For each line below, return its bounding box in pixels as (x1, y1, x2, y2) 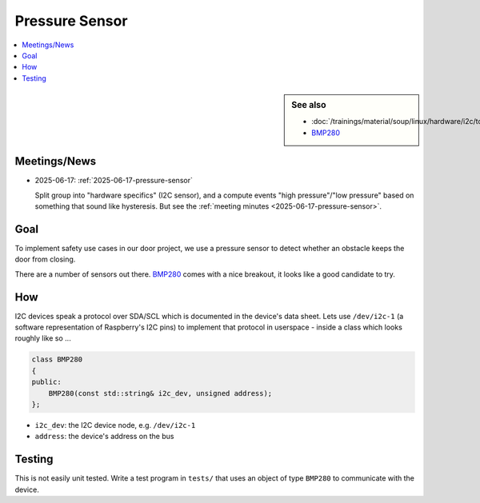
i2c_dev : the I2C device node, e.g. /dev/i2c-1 (34, 420, 196, 429)
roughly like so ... (14, 333, 71, 343)
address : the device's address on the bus (34, 432, 174, 441)
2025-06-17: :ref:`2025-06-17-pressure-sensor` (34, 176, 194, 186)
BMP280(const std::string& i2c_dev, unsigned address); (48, 389, 273, 397)
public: (31, 377, 62, 387)
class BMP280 (31, 355, 83, 364)
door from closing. (14, 254, 76, 264)
